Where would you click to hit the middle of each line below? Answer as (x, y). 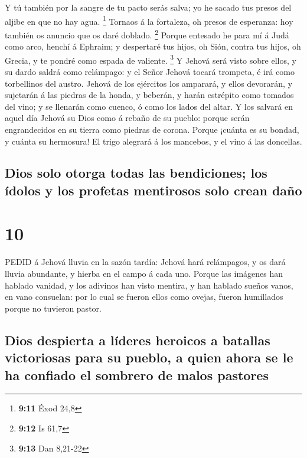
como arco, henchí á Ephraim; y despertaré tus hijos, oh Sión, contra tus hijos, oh (153, 46)
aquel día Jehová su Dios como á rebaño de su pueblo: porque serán (127, 118)
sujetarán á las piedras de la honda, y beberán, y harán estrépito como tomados (149, 95)
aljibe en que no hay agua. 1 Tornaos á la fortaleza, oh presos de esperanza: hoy (149, 20)
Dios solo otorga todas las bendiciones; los (136, 173)
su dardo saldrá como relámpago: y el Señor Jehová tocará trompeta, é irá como (150, 71)
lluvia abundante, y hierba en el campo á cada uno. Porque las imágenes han (144, 273)
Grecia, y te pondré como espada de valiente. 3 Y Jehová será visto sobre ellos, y (151, 59)
